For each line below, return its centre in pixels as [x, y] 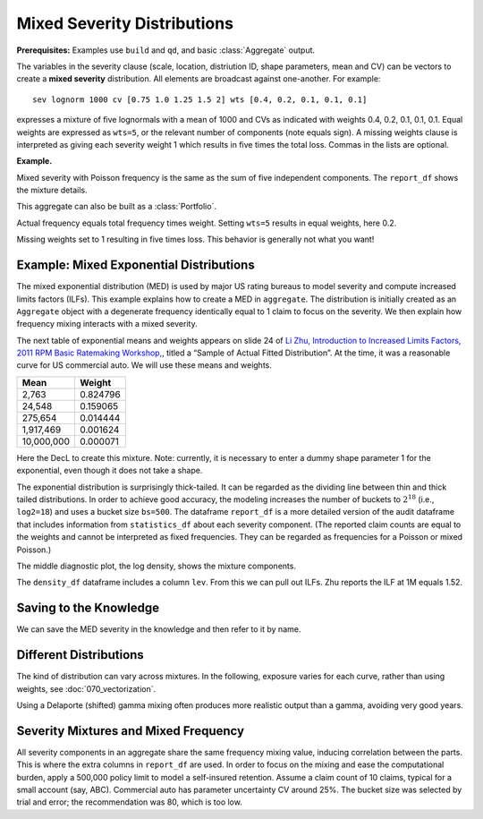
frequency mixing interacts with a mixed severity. [107, 324]
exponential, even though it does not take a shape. [110, 471]
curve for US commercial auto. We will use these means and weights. [144, 365]
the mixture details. [52, 190]
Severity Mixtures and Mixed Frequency [131, 731]
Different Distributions [80, 655]
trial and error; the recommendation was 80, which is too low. [130, 802]
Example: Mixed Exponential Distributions [136, 265]
